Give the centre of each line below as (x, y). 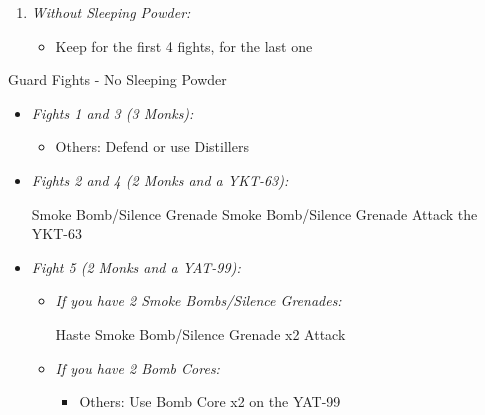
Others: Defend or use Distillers (152, 146)
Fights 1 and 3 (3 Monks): (112, 112)
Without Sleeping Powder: (111, 12)
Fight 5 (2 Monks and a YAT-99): (136, 266)
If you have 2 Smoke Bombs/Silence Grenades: (198, 300)
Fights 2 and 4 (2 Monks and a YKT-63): (160, 179)
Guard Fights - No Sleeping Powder (117, 79)
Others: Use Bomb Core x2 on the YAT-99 (210, 401)
